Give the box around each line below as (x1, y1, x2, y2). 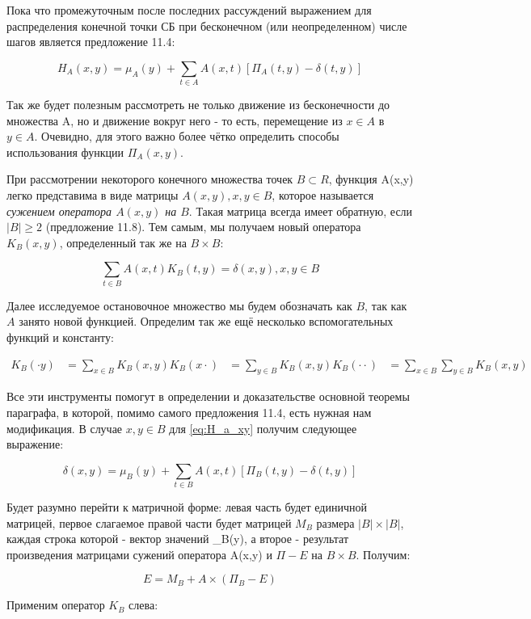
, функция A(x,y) (328, 171, 414, 187)
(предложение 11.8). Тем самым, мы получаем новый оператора (45, 218, 361, 235)
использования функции (6, 143, 124, 160)
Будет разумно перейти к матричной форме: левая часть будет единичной (6, 499, 367, 516)
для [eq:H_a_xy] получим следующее (169, 419, 357, 436)
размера (316, 514, 355, 531)
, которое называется (272, 187, 374, 204)
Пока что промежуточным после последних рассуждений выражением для (6, 2, 372, 18)
